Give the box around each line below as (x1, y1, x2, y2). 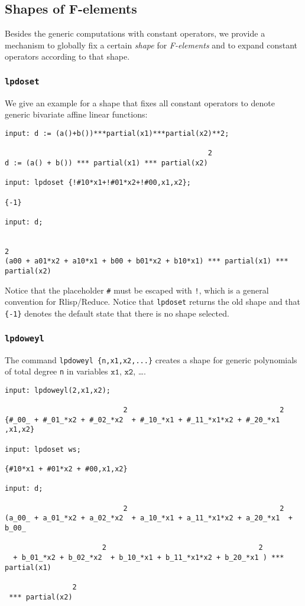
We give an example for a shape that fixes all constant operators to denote (5, 96, 275, 109)
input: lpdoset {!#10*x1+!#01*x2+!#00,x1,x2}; (5, 178, 191, 187)
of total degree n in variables (5, 365, 108, 377)
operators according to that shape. (5, 50, 130, 63)
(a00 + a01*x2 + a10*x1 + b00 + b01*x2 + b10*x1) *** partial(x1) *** (5, 257, 288, 266)
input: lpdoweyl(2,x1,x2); (5, 386, 111, 395)
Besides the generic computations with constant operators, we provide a (5, 27, 265, 40)
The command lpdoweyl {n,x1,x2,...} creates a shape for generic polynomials (5, 353, 297, 366)
